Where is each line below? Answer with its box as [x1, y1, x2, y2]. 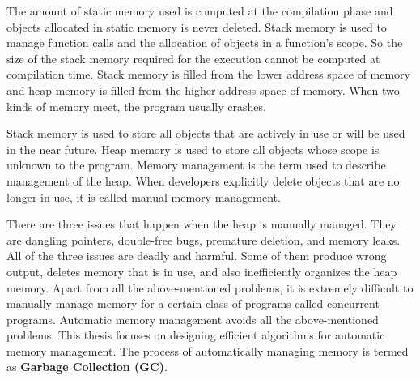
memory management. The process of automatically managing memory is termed [6, 342, 409, 359]
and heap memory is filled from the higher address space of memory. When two [6, 81, 400, 98]
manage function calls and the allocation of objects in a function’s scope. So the [6, 34, 403, 51]
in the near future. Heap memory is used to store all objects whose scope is [6, 140, 380, 157]
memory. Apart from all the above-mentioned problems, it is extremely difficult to [6, 279, 414, 296]
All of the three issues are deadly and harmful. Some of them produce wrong [6, 247, 387, 264]
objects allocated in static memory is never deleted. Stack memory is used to [6, 18, 387, 35]
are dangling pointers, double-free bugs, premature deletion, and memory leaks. [6, 231, 401, 248]
